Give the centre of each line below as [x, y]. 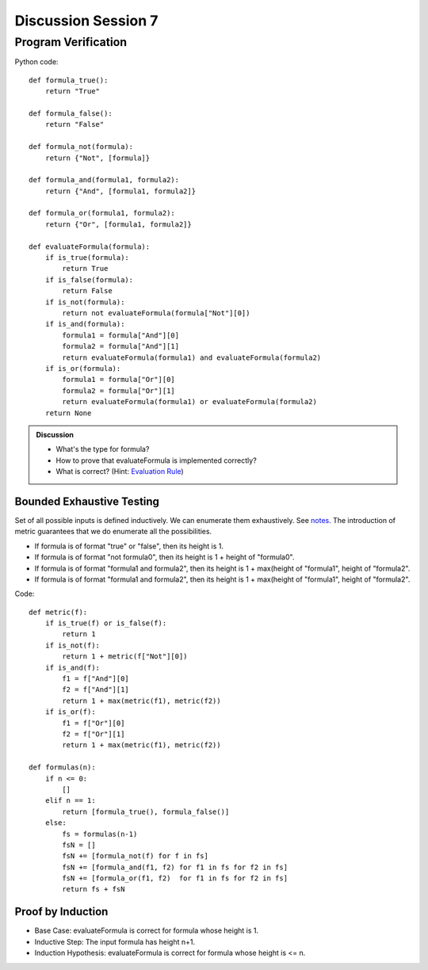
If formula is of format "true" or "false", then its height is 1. [129, 546]
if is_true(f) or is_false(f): [106, 623]
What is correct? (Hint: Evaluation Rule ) [120, 472]
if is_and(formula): [85, 324]
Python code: [36, 62]
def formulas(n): [62, 768]
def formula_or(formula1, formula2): [102, 213]
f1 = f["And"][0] [96, 679]
